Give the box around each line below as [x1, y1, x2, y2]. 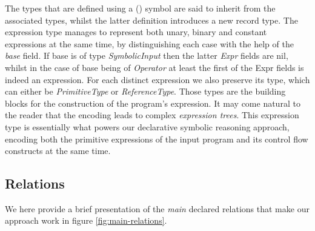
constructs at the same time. [5, 144, 111, 157]
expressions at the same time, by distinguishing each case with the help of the [5, 37, 294, 50]
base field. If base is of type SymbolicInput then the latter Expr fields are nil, [5, 49, 288, 62]
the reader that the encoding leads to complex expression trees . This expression [5, 109, 299, 121]
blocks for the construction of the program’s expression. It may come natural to [5, 96, 300, 109]
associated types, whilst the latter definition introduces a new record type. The [5, 13, 298, 26]
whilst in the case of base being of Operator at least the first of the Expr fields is [5, 61, 304, 73]
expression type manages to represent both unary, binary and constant [5, 25, 267, 38]
